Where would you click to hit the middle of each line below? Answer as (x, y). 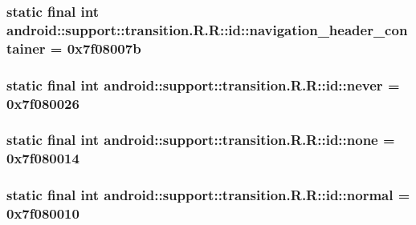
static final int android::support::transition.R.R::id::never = (203, 84)
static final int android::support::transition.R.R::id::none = (201, 140)
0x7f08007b (104, 48)
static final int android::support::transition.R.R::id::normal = (208, 195)
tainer (26, 48)
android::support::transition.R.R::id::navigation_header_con (207, 29)
